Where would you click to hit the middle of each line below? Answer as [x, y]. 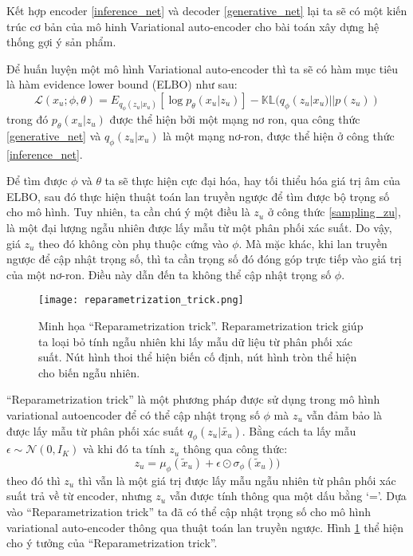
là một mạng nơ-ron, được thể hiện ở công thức [279, 135]
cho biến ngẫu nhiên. [89, 372]
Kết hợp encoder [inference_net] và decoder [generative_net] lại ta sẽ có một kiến [207, 10]
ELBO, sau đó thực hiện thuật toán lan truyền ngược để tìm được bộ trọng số [198, 196]
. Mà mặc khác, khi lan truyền [313, 243]
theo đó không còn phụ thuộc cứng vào [134, 243]
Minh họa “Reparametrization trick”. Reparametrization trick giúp [201, 326]
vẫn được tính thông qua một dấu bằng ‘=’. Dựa [288, 496]
